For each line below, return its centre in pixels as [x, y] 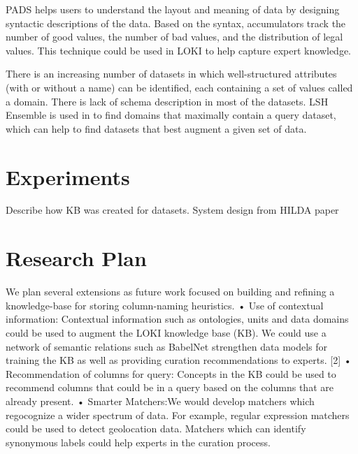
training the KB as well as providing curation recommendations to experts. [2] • [179, 360]
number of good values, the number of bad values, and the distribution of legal [174, 37]
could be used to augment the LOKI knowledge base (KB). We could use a [166, 332]
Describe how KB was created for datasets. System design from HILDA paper [172, 210]
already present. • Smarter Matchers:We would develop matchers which [160, 401]
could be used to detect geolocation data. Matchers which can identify [156, 429]
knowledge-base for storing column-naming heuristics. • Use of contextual [165, 305]
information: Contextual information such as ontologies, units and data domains [177, 319]
